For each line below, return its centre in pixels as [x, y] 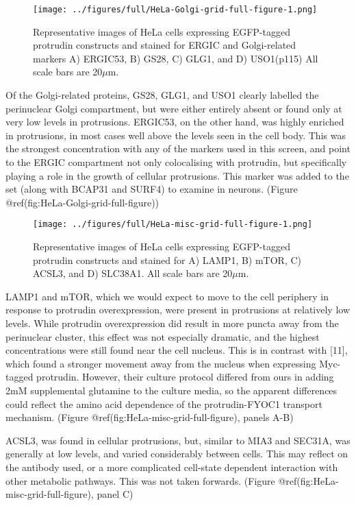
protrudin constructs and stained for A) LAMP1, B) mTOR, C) [167, 260]
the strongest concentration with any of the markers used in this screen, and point [178, 148]
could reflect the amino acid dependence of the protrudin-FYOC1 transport [164, 403]
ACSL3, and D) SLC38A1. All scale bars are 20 [133, 273]
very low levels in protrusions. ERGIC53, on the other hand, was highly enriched [175, 122]
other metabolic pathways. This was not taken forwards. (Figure [140, 480]
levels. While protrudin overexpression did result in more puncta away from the [172, 323]
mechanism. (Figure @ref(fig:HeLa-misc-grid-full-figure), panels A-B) [150, 417]
